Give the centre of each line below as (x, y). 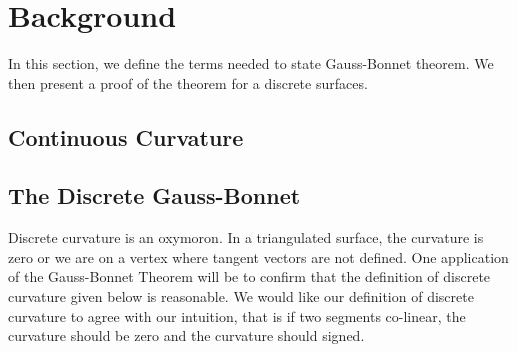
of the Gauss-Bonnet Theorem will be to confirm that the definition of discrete (249, 276)
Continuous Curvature (126, 136)
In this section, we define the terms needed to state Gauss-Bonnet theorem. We (251, 63)
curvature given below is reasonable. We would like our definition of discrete (241, 296)
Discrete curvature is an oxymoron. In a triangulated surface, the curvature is (246, 237)
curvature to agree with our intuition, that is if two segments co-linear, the (237, 315)
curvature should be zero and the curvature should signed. (186, 335)
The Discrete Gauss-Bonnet (154, 195)
